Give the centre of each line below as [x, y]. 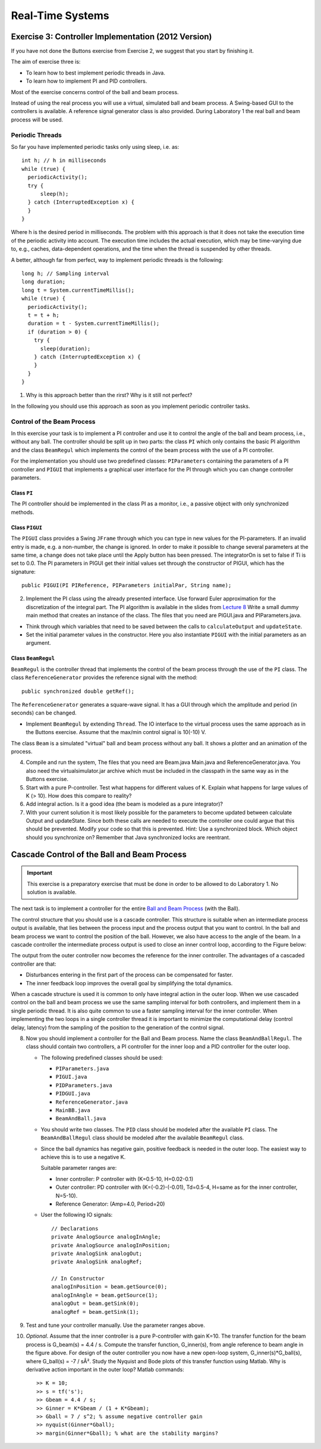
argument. [39, 643]
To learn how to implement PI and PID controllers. [86, 81]
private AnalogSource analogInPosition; [111, 1245]
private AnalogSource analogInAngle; [106, 1237]
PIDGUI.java [73, 1094]
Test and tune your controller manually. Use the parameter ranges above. [115, 1325]
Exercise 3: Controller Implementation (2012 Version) [111, 37]
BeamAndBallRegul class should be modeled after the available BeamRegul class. [142, 1138]
